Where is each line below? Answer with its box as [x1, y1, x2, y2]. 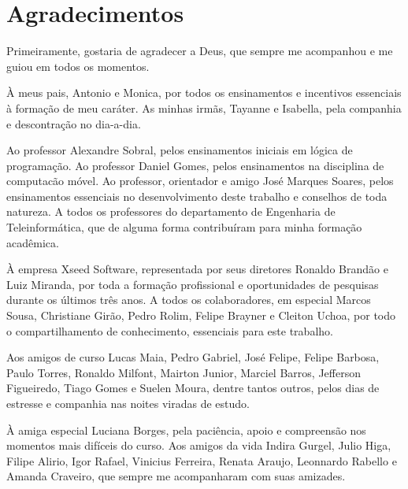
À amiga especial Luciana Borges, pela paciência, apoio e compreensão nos [6, 421, 366, 438]
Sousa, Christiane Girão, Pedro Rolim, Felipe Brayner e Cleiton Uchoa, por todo [6, 307, 396, 324]
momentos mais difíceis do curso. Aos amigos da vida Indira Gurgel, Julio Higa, [6, 437, 391, 454]
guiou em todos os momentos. [6, 57, 150, 74]
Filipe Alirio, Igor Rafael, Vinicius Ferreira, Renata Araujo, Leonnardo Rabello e [6, 452, 397, 469]
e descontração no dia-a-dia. [6, 115, 141, 132]
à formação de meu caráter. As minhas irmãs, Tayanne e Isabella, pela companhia [6, 99, 402, 116]
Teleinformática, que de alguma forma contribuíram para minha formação [6, 219, 362, 235]
